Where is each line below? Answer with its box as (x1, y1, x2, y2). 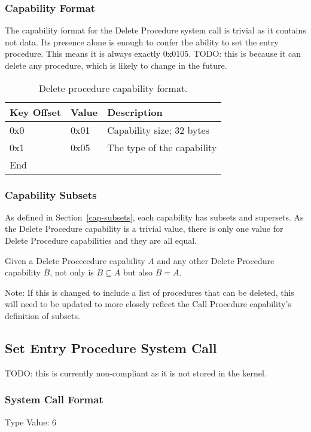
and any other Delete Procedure (157, 254, 275, 266)
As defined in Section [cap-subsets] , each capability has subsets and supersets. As (5, 210, 304, 223)
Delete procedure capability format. (38, 81, 188, 95)
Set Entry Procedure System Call (5, 338, 217, 357)
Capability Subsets (5, 187, 97, 202)
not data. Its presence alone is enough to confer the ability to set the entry (5, 35, 279, 48)
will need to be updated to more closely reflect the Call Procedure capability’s (5, 298, 291, 310)
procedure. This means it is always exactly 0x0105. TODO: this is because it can (5, 47, 301, 60)
